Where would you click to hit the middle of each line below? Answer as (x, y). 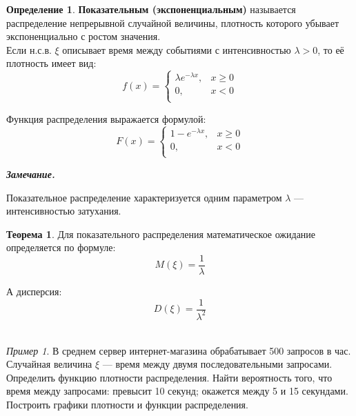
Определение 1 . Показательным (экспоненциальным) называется (151, 9)
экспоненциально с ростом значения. (83, 36)
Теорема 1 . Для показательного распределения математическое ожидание (161, 234)
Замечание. (31, 174)
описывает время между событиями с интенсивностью (177, 49)
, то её (331, 49)
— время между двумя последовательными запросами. (217, 364)
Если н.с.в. (29, 49)
